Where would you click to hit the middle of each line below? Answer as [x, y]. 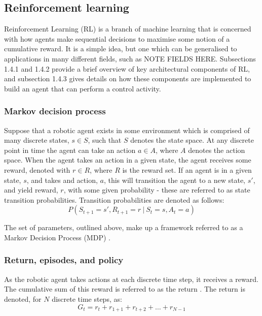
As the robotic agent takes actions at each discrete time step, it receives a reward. [131, 279]
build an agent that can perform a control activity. [83, 88]
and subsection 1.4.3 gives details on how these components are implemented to [128, 78]
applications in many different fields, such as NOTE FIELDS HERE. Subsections [130, 58]
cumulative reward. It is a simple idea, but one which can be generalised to [121, 49]
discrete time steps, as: [87, 298]
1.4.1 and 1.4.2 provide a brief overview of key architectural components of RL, [127, 68]
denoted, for [23, 298]
